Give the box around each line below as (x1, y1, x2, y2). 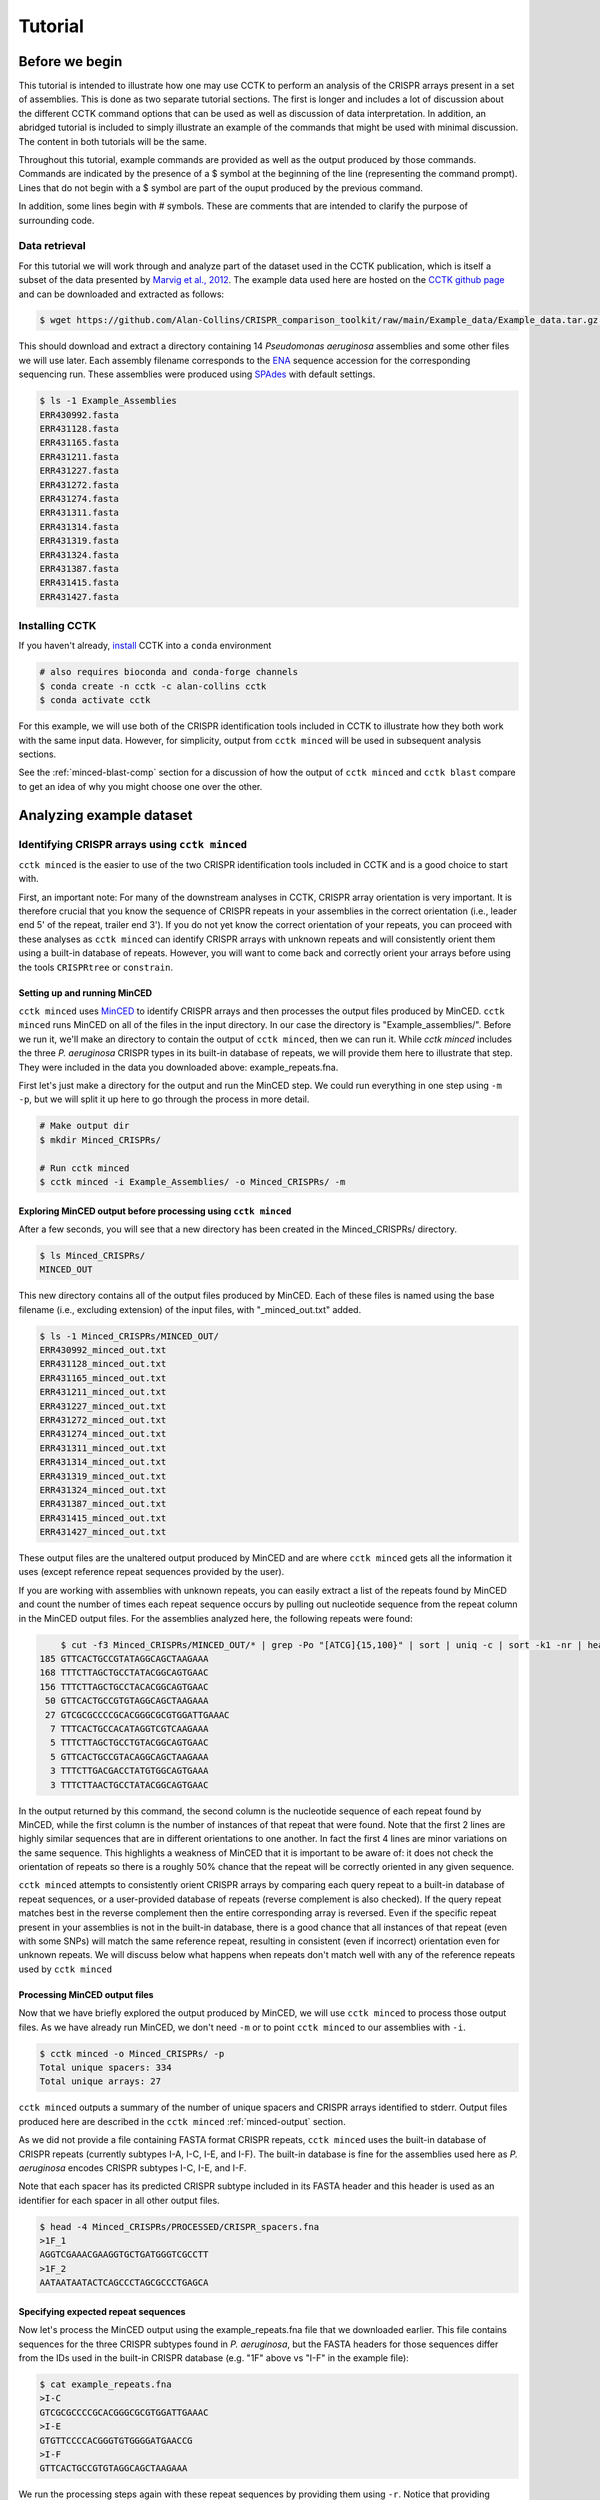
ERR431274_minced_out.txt (39, 1428, 167, 1440)
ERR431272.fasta (39, 479, 120, 490)
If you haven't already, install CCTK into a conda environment (18, 640, 272, 652)
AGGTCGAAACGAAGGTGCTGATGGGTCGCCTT (39, 2249, 209, 2260)
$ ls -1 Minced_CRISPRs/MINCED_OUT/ (39, 1330, 220, 1342)
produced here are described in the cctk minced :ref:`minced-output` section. (18, 2115, 346, 2127)
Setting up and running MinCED (18, 986, 153, 999)
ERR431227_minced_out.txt (39, 1400, 167, 1412)
